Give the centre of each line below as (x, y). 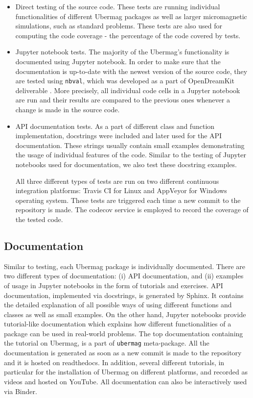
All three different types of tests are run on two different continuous (117, 181)
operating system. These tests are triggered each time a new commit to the (128, 200)
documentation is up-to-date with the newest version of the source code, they (131, 71)
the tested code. (39, 219)
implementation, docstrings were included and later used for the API (119, 136)
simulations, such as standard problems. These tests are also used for (119, 26)
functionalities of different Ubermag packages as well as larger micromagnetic (131, 16)
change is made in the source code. (68, 109)
